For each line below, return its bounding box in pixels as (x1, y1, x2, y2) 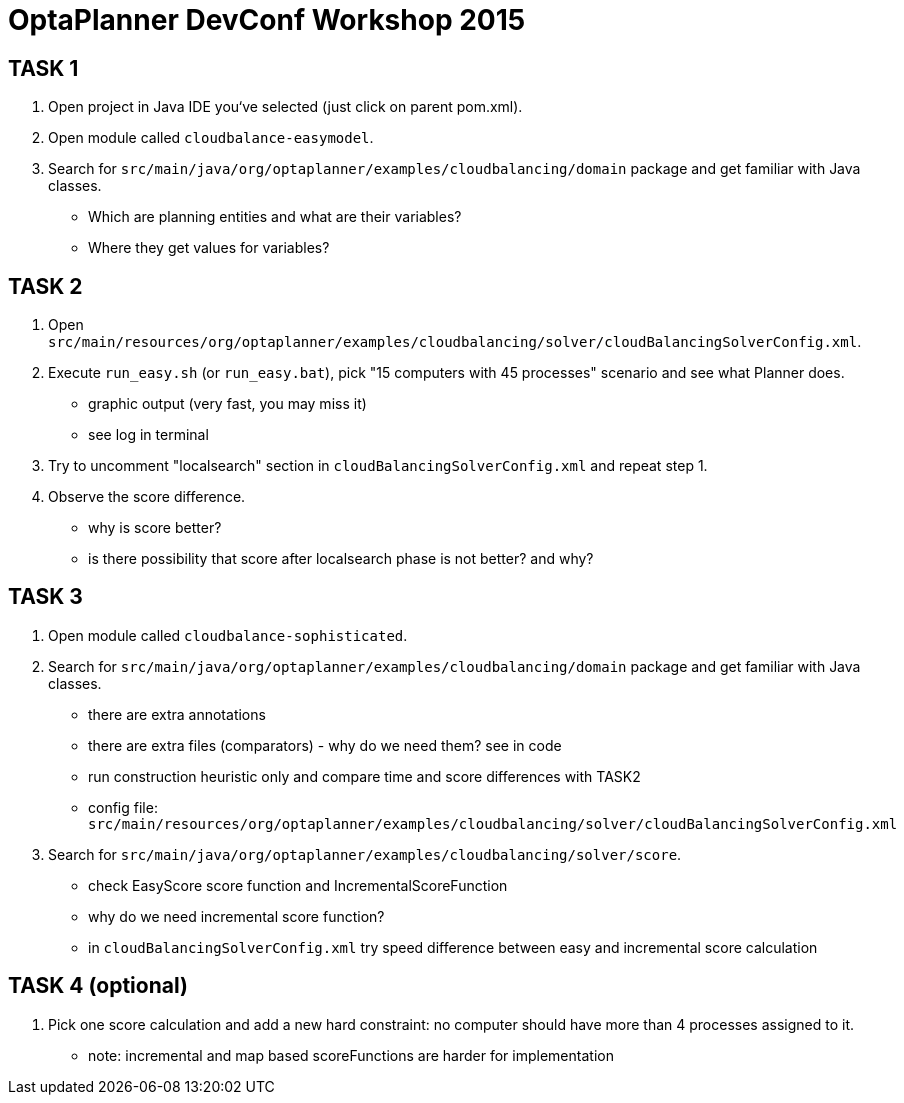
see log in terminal (88, 426, 209, 444)
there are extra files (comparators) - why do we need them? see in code (88, 736, 562, 754)
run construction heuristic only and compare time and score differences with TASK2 (88, 767, 641, 785)
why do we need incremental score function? (88, 907, 385, 925)
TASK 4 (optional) (8, 973, 188, 999)
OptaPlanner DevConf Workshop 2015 (8, 3, 526, 37)
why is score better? (88, 519, 222, 537)
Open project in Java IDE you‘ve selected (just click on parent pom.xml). (48, 98, 523, 116)
